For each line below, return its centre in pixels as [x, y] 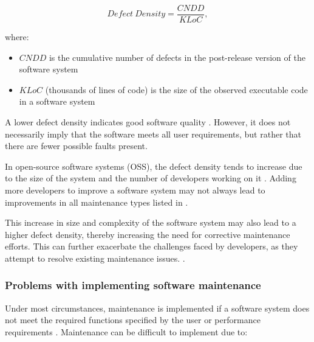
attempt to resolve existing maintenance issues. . [95, 258]
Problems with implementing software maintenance [133, 285]
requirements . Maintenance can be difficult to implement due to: [126, 331]
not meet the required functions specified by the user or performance [133, 320]
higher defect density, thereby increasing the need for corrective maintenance [148, 234]
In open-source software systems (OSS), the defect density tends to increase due [154, 166]
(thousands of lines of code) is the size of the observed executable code [176, 89]
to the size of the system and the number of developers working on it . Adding [151, 178]
